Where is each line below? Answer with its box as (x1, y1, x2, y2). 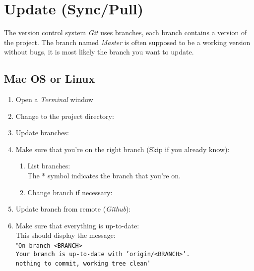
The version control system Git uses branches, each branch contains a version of (4, 27, 247, 38)
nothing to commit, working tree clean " (15, 258, 150, 268)
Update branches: (15, 127, 69, 138)
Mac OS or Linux (4, 71, 95, 86)
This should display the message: (15, 230, 116, 240)
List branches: (27, 161, 70, 171)
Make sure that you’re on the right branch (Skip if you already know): (15, 144, 230, 154)
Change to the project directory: (15, 110, 114, 121)
